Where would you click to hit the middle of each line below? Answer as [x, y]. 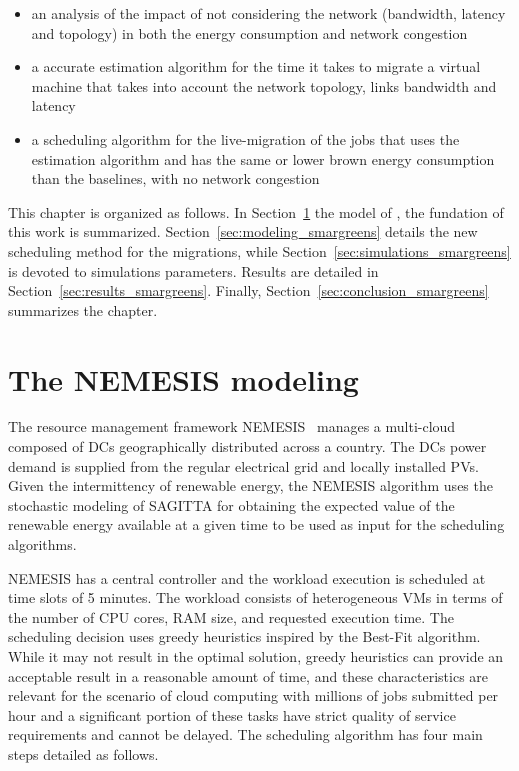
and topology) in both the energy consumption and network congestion [249, 32]
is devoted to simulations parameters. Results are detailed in [193, 270]
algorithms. [42, 544]
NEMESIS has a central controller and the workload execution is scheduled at [247, 577]
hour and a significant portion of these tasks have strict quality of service [232, 714]
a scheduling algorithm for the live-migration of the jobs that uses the [245, 138]
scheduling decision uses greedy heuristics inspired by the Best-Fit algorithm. [244, 636]
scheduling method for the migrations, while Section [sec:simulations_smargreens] [259, 250]
